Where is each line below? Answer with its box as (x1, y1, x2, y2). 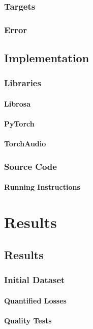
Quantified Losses (4, 295, 67, 306)
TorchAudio (4, 138, 46, 149)
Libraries (4, 77, 41, 89)
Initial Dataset (4, 273, 65, 286)
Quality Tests (4, 315, 52, 325)
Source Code (4, 160, 57, 172)
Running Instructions (4, 182, 80, 192)
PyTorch (4, 118, 35, 129)
